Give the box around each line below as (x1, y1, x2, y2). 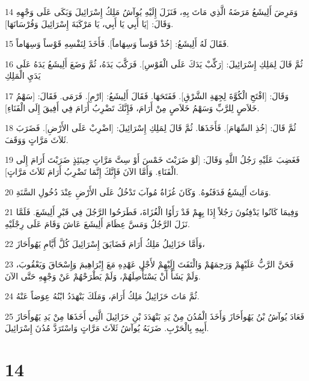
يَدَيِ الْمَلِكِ (5, 69, 41, 82)
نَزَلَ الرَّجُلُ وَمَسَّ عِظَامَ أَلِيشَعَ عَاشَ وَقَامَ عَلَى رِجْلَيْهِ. (5, 217, 190, 230)
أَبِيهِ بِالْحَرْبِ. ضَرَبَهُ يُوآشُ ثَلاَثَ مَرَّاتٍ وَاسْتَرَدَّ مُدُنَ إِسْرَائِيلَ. (5, 322, 209, 334)
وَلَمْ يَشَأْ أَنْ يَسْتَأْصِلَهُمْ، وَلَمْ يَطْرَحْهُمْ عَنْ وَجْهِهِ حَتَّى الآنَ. (5, 269, 201, 282)
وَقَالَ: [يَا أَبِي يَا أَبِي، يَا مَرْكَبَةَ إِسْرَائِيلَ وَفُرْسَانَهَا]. (5, 17, 174, 29)
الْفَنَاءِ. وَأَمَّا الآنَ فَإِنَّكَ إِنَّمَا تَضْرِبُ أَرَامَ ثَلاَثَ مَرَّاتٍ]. (5, 165, 179, 177)
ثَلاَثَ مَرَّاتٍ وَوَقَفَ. (5, 133, 69, 145)
